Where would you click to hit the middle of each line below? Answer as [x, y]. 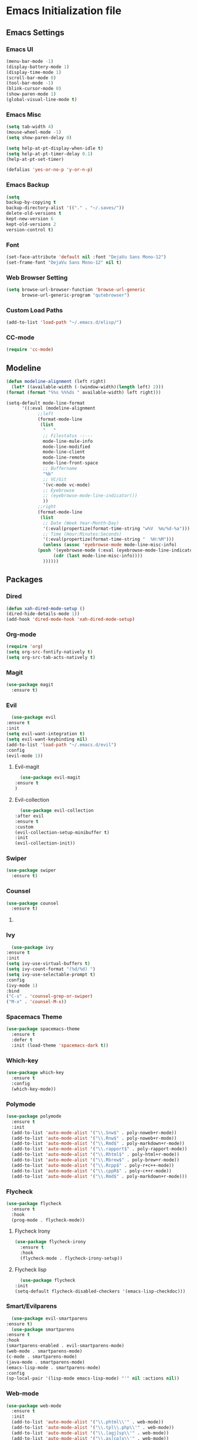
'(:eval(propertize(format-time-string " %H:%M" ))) [109, 539]
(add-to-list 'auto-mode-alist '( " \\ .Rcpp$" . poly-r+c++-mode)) [93, 1165]
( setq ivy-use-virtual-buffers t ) [48, 964]
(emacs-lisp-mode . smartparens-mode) [53, 1367]
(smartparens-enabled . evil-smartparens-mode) [65, 1346]
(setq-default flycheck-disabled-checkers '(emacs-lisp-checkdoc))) [100, 1291]
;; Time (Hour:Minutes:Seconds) [82, 534]
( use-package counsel [33, 903]
